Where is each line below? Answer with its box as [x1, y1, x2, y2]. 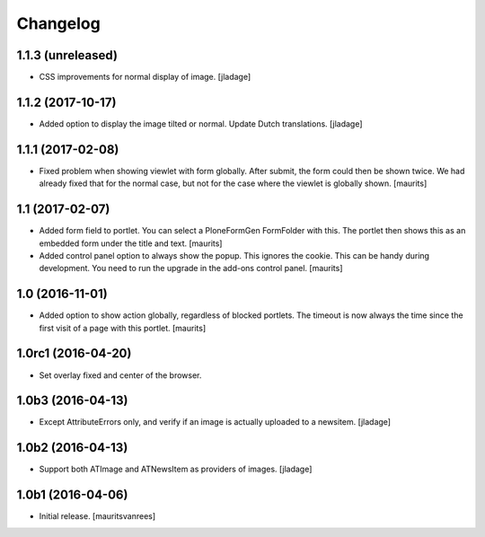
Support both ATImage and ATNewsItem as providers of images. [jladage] [39, 463, 313, 475]
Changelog [16, 13, 101, 33]
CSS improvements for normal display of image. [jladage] [39, 72, 251, 83]
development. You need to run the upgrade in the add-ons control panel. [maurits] [39, 263, 343, 274]
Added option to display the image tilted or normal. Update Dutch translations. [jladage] [39, 118, 363, 129]
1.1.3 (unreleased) [16, 48, 119, 63]
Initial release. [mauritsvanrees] [39, 511, 156, 522]
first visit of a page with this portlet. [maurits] [39, 322, 207, 333]
